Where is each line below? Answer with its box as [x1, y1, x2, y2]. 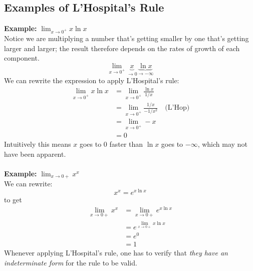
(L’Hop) [165, 104, 190, 112]
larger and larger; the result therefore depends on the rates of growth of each [4, 43, 240, 53]
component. [4, 53, 40, 63]
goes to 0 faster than [79, 139, 143, 149]
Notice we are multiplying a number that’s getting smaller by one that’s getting [4, 33, 249, 43]
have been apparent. [4, 148, 66, 159]
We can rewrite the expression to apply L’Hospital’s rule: [4, 75, 179, 86]
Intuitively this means [4, 139, 71, 149]
